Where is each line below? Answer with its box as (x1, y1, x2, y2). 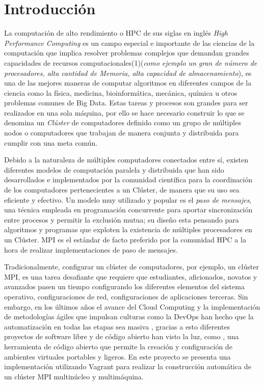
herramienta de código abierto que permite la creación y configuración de (4, 341, 232, 351)
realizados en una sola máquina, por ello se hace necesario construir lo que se (4, 107, 245, 118)
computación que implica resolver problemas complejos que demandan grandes (4, 47, 249, 58)
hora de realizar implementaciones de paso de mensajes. (4, 244, 178, 255)
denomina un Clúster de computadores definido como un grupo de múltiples (4, 117, 241, 128)
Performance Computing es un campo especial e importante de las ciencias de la (4, 37, 255, 48)
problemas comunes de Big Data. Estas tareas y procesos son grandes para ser (4, 97, 248, 108)
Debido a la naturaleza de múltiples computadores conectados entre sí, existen (4, 154, 248, 165)
